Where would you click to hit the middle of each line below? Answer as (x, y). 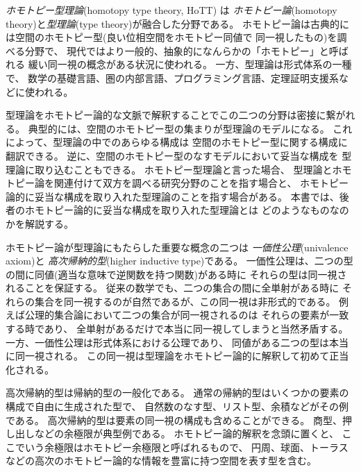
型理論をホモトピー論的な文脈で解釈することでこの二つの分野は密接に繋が (176, 115)
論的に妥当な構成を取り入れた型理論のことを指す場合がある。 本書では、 (173, 196)
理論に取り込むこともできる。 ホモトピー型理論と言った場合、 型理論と (169, 169)
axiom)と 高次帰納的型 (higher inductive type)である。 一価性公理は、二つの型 (179, 261)
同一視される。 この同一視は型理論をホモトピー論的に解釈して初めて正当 (182, 356)
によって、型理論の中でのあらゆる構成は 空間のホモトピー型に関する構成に (177, 142)
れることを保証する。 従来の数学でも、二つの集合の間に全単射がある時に (173, 288)
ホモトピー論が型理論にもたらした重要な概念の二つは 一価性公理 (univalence (177, 247)
